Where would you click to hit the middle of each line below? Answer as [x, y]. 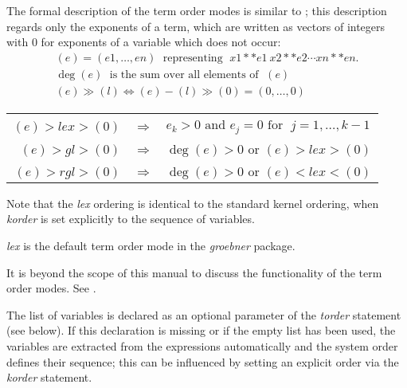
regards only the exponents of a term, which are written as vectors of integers [196, 26]
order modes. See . [51, 288]
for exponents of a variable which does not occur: [161, 42]
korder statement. [49, 377]
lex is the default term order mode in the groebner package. [151, 245]
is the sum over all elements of [184, 74]
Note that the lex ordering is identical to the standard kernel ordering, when [193, 203]
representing [193, 58]
